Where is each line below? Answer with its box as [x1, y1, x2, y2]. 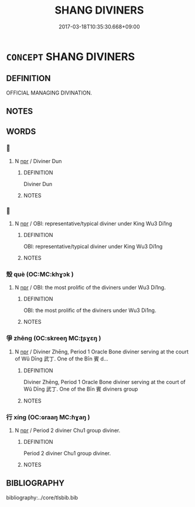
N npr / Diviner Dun [14, 157, 62, 164]
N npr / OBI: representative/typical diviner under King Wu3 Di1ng [14, 220, 173, 227]
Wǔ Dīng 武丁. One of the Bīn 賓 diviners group [23, 385, 138, 392]
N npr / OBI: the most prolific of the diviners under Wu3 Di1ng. [14, 284, 166, 291]
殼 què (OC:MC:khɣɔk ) [6, 270, 74, 278]
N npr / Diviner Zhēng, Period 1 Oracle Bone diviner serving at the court [14, 348, 189, 355]
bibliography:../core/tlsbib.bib [6, 494, 79, 501]
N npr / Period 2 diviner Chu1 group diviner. [14, 427, 121, 434]
